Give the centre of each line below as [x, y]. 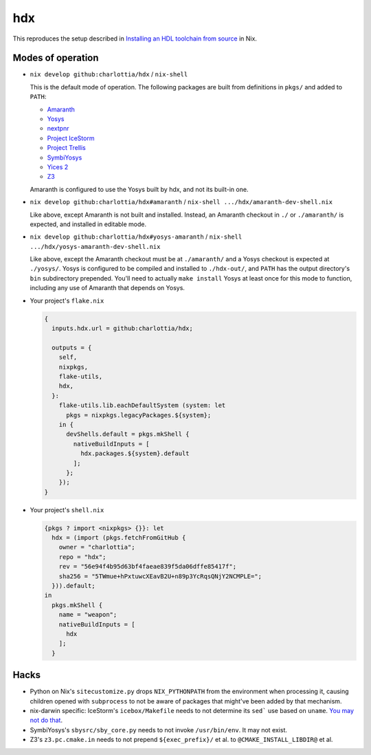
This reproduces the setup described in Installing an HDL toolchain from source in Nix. [135, 39]
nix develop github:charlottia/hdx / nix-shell [109, 74]
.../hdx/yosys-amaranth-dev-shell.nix [95, 247]
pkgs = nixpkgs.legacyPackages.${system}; [139, 415]
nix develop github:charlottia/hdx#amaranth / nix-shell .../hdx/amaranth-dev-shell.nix [181, 202]
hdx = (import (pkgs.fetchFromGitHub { [119, 538]
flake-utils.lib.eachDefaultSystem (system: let [142, 405]
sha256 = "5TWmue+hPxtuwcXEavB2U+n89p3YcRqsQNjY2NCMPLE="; [160, 576]
